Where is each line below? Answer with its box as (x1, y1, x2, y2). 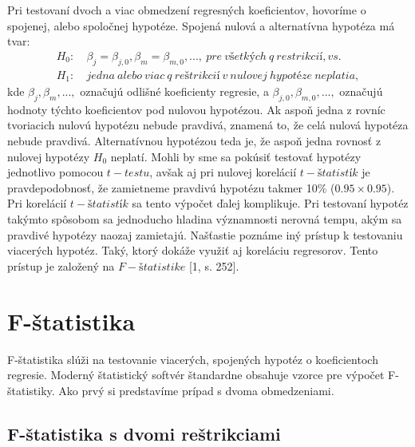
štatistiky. (7, 382, 55, 398)
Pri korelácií (7, 195, 67, 212)
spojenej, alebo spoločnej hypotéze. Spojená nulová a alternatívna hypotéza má (7, 17, 395, 34)
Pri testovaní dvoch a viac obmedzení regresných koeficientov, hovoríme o (7, 2, 366, 18)
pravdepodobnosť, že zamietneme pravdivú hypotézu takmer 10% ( (7, 179, 335, 196)
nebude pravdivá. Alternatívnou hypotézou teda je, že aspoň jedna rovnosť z (7, 133, 381, 149)
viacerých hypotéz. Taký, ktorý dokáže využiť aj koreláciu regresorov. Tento (7, 242, 378, 259)
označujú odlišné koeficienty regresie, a (80, 83, 269, 100)
